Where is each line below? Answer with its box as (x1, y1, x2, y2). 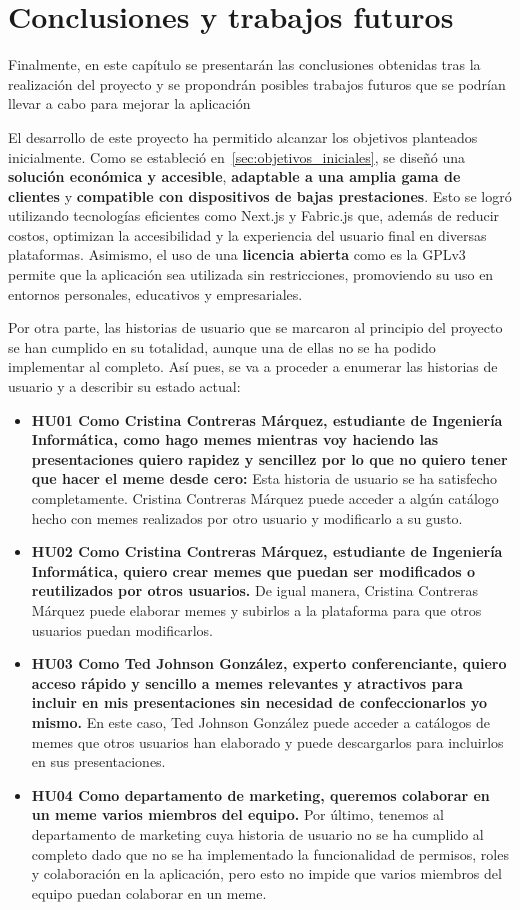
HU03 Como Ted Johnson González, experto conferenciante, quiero (31, 653, 507, 674)
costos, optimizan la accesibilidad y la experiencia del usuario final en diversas (8, 224, 487, 245)
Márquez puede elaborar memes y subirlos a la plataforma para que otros (31, 599, 482, 620)
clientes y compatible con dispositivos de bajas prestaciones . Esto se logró (8, 185, 512, 206)
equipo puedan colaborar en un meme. (31, 882, 267, 903)
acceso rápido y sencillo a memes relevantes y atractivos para (31, 672, 463, 693)
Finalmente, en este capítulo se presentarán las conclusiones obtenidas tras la (8, 54, 481, 75)
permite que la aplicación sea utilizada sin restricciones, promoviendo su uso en (8, 264, 494, 285)
